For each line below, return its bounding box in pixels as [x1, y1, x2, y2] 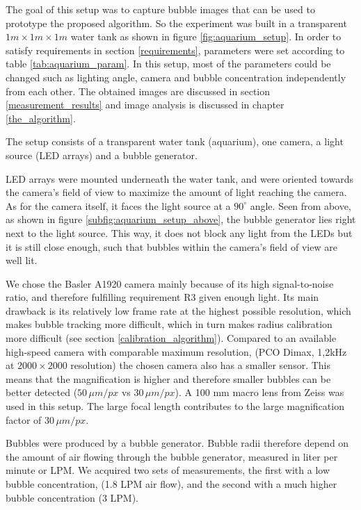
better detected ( [6, 385, 78, 400]
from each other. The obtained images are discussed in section [6, 83, 271, 98]
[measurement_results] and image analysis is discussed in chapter [6, 97, 284, 112]
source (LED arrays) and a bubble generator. [6, 147, 198, 162]
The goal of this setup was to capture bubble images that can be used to [6, 2, 315, 16]
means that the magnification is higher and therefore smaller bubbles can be [6, 371, 331, 386]
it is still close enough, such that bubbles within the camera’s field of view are [6, 239, 337, 254]
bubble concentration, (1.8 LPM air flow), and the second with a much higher [6, 477, 337, 491]
